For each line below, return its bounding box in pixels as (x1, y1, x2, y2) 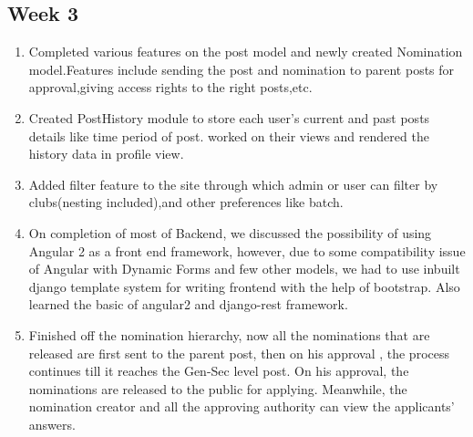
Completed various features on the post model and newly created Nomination (28, 42, 463, 61)
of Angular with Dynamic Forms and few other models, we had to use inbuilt (28, 259, 460, 278)
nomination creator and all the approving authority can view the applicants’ (28, 397, 455, 416)
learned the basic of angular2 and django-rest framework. (28, 295, 348, 314)
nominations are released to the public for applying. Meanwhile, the (28, 379, 407, 398)
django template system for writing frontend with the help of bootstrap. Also (28, 276, 460, 296)
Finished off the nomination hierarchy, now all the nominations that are (28, 325, 430, 344)
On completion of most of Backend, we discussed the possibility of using (28, 223, 432, 242)
